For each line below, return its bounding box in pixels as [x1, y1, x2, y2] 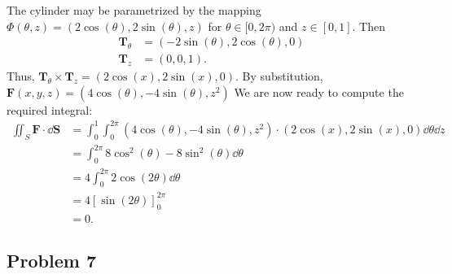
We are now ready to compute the [234, 83, 404, 100]
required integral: [7, 101, 93, 118]
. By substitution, [235, 67, 323, 85]
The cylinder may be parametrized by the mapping [7, 2, 261, 18]
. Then [352, 17, 385, 34]
